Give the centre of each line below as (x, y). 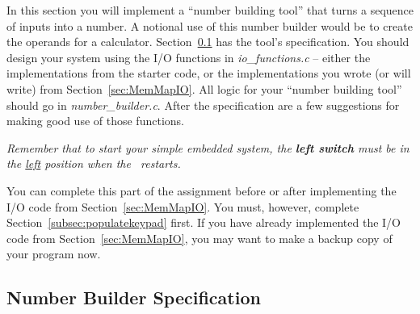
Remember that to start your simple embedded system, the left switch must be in (208, 147)
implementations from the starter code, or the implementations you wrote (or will (209, 73)
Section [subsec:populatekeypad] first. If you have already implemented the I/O (204, 222)
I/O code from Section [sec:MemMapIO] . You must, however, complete (183, 206)
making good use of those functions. (95, 121)
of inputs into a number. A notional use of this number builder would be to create (210, 25)
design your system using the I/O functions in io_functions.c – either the (189, 57)
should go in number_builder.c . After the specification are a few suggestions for (203, 105)
